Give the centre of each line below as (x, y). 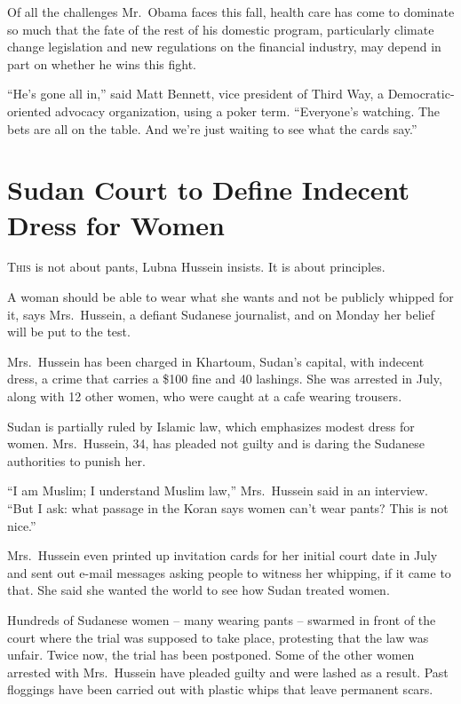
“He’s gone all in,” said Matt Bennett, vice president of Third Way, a (196, 94)
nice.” (22, 525)
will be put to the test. (69, 332)
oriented (29, 111)
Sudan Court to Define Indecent (209, 190)
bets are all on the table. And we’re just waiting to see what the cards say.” (212, 128)
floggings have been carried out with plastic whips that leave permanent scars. (220, 689)
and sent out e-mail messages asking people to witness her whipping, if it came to (229, 572)
